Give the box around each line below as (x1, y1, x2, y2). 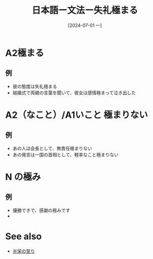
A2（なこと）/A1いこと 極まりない (5, 109, 148, 120)
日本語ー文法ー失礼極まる (31, 5, 138, 16)
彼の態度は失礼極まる (12, 83, 57, 89)
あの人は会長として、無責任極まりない (12, 145, 92, 151)
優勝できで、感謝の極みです (12, 207, 71, 213)
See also (5, 231, 42, 242)
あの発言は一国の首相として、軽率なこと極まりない (12, 151, 119, 157)
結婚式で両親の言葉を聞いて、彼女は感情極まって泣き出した (12, 90, 136, 96)
